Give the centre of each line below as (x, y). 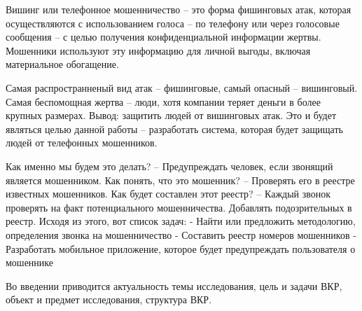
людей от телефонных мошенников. (82, 143)
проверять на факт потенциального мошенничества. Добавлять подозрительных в (179, 207)
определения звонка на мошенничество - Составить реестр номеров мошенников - (181, 234)
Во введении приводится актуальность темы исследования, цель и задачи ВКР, (174, 285)
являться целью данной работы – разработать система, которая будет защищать (174, 129)
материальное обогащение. (62, 64)
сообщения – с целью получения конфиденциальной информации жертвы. (163, 37)
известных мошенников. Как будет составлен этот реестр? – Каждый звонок (168, 194)
